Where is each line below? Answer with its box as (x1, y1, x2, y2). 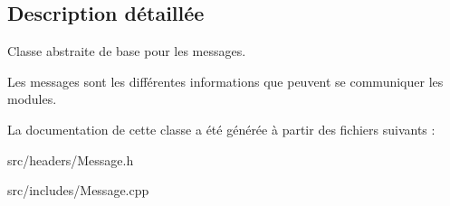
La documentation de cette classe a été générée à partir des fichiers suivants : (7, 119, 436, 138)
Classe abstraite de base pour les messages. (7, 42, 246, 61)
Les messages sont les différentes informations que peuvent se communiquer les (7, 71, 444, 90)
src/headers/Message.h (7, 150, 134, 169)
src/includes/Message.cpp (7, 181, 149, 200)
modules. (7, 89, 57, 108)
